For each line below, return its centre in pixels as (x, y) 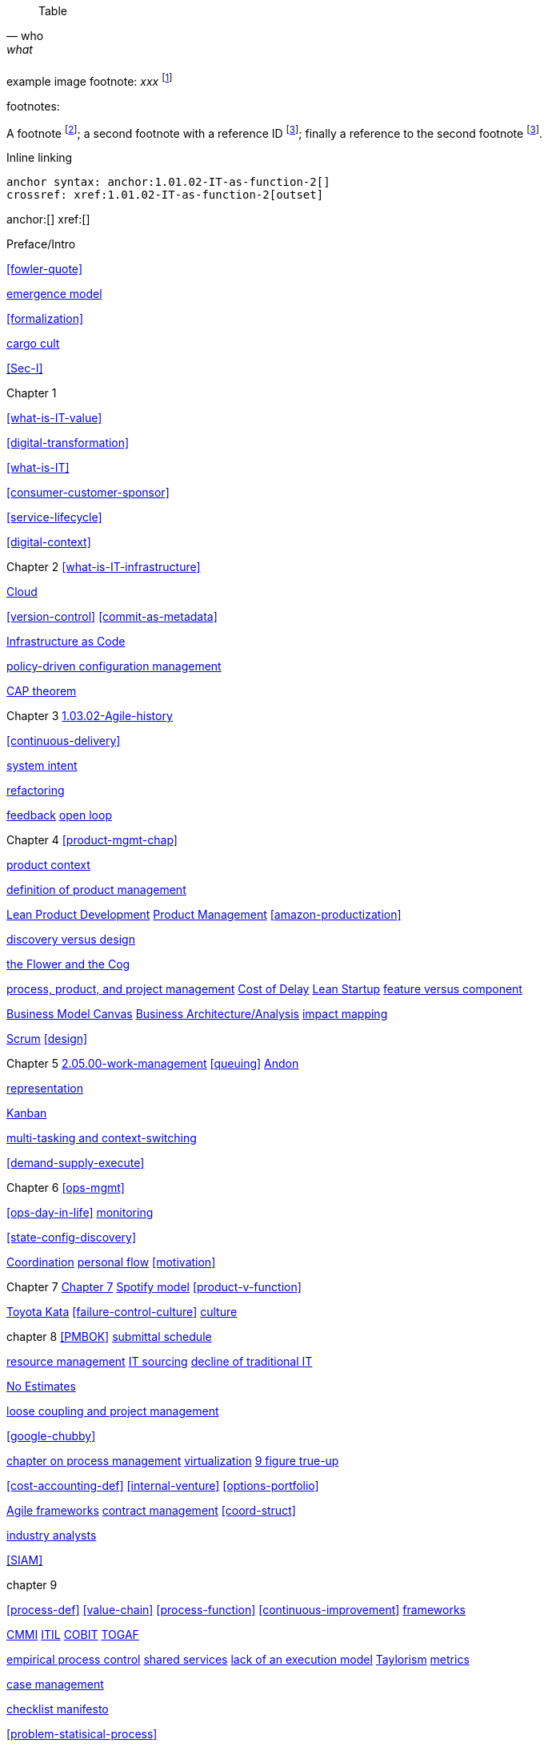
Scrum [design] (47, 1039)
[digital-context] (49, 542)
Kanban (27, 1113)
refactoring (36, 791)
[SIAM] (25, 1560)
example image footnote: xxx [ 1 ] (90, 80)
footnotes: (33, 106)
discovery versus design (71, 940)
